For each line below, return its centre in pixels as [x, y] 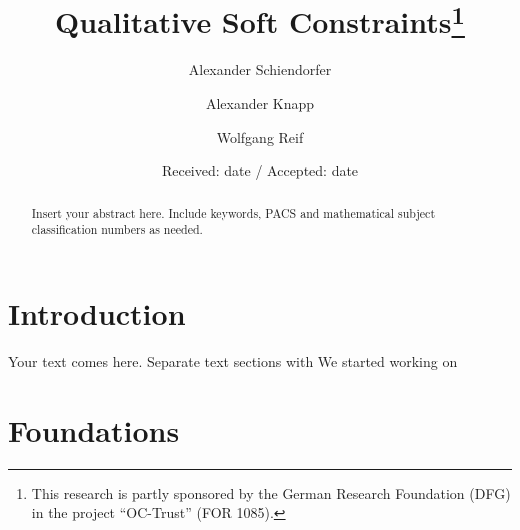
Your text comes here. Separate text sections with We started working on [233, 360]
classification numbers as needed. [117, 229]
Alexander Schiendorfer [260, 69]
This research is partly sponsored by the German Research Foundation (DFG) [271, 492]
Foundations [94, 429]
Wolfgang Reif [260, 136]
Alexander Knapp [260, 103]
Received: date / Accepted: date [260, 170]
